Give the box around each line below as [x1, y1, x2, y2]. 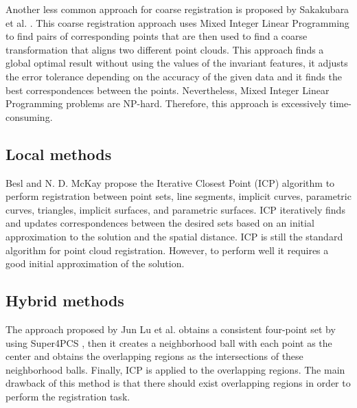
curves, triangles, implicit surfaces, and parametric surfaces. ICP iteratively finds [5, 202, 345, 216]
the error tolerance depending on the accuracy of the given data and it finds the [5, 69, 342, 83]
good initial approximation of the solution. [5, 256, 185, 271]
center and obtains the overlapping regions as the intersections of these [5, 349, 303, 363]
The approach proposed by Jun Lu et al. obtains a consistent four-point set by [5, 321, 336, 336]
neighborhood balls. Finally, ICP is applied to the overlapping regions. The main [5, 362, 345, 376]
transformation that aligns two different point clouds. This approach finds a [5, 42, 324, 56]
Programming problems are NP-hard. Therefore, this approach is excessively [5, 96, 327, 111]
